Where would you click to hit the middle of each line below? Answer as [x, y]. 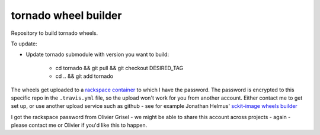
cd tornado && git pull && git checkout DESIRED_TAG [119, 68]
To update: [24, 44]
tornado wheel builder [66, 15]
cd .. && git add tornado [84, 76]
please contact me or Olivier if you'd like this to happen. [79, 125]
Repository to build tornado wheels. [55, 33]
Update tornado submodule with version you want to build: [97, 55]
